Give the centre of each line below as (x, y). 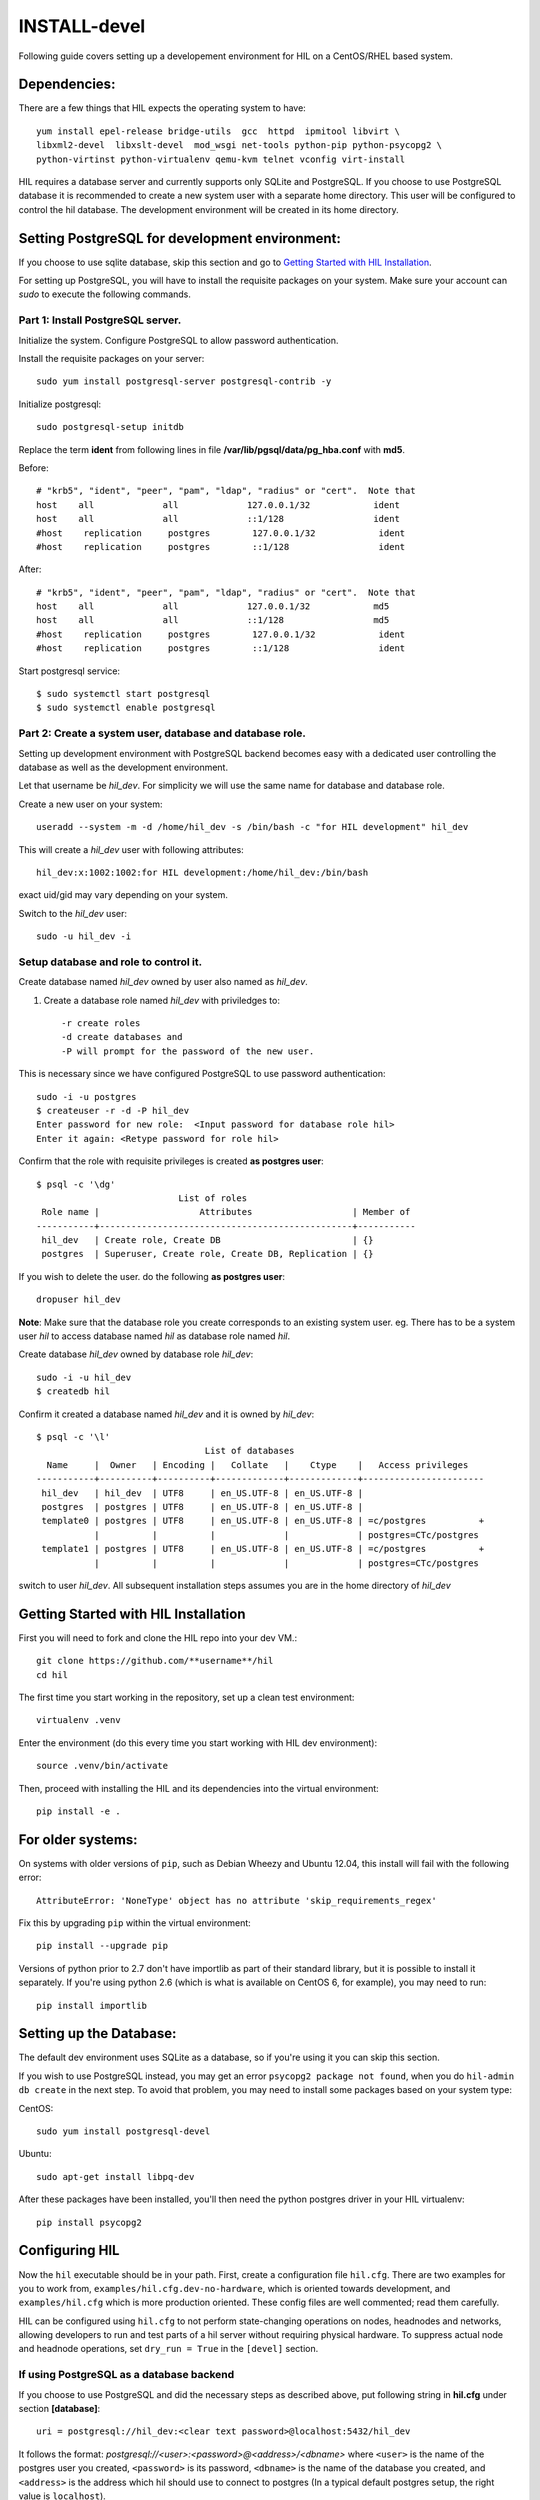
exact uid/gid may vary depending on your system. (123, 895)
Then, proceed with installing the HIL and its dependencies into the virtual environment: (198, 1788)
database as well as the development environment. (123, 767)
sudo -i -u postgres (86, 1096)
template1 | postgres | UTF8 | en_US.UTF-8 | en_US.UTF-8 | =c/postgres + (263, 1549)
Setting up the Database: (97, 2033)
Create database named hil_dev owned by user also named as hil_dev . (163, 982)
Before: (33, 467)
